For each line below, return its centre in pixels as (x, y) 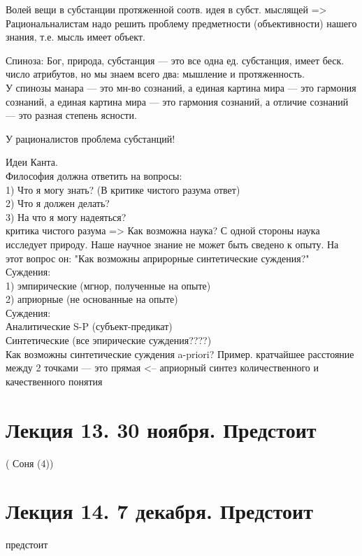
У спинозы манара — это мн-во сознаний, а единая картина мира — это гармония (181, 87)
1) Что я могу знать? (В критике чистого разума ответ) (123, 189)
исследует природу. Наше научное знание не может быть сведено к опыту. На (172, 244)
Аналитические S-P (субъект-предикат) (89, 326)
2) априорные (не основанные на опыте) (92, 299)
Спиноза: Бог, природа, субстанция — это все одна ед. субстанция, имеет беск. (175, 60)
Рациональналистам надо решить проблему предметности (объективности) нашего (181, 23)
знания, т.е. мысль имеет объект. (75, 37)
